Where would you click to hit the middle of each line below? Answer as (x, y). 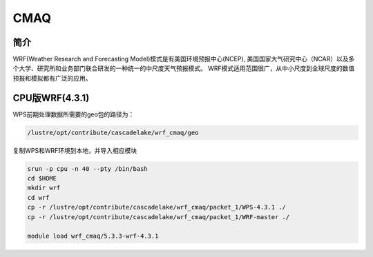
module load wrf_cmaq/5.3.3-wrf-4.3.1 (93, 236)
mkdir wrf (44, 188)
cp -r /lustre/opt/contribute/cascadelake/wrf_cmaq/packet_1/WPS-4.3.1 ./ (157, 207)
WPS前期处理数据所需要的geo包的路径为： (74, 114)
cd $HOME (42, 178)
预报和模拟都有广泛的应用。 (52, 78)
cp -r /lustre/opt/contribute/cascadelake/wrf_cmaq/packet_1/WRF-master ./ (159, 217)
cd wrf (38, 197)
